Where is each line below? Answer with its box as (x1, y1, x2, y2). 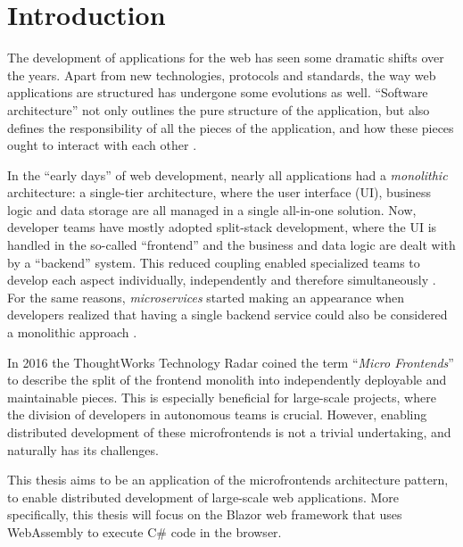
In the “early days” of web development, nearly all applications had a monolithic (7, 165, 448, 184)
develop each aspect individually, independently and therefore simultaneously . (7, 270, 436, 289)
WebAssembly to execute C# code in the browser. (7, 522, 282, 541)
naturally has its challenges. (7, 440, 159, 459)
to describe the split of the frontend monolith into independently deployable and (7, 370, 447, 389)
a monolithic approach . (7, 323, 137, 342)
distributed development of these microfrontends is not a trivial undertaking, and (7, 423, 451, 441)
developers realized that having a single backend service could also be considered (7, 305, 448, 324)
